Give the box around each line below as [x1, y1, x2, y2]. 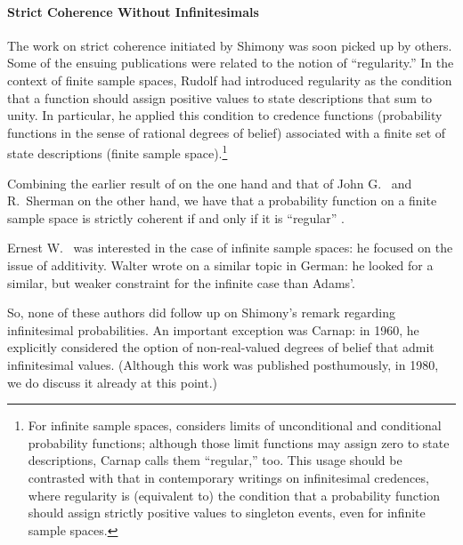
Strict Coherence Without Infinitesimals [7, 2, 259, 20]
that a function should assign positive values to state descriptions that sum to [7, 88, 433, 107]
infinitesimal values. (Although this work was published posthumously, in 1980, [7, 355, 439, 373]
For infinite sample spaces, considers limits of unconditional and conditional [28, 416, 442, 435]
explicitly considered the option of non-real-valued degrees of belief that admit [7, 338, 435, 357]
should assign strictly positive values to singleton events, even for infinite [28, 503, 426, 522]
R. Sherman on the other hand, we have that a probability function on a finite [7, 191, 437, 210]
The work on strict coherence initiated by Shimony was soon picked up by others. [7, 36, 452, 54]
